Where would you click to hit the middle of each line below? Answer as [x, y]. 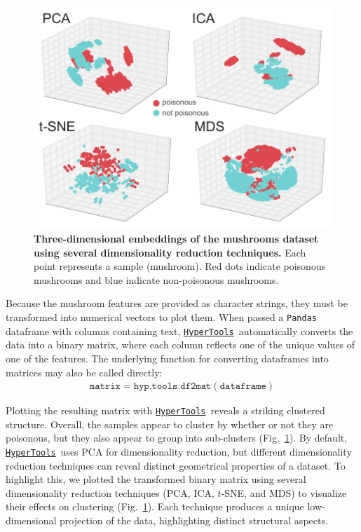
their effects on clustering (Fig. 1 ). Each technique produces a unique [155, 506]
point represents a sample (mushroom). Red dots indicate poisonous [180, 266]
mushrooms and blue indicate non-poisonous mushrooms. [156, 279]
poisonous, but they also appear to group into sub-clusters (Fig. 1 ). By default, [177, 438]
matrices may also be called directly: [84, 372]
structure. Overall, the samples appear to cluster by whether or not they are [170, 424]
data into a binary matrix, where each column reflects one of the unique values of [180, 345]
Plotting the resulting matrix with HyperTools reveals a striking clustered [165, 410]
